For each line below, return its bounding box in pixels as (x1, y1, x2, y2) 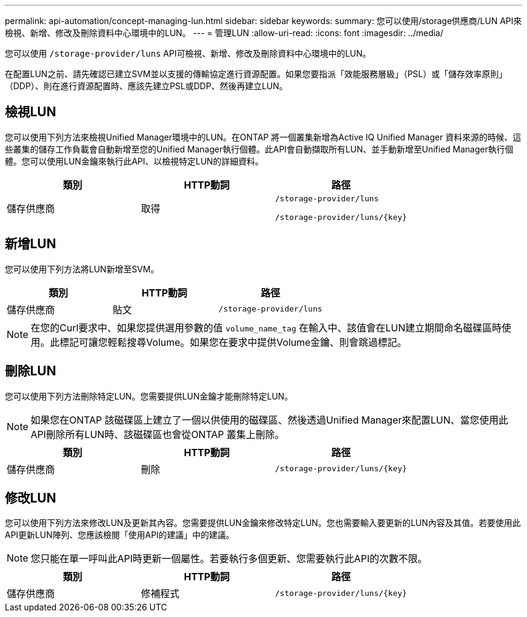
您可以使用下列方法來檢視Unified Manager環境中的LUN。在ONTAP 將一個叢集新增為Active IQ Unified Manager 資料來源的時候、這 (5, 131, 522, 142)
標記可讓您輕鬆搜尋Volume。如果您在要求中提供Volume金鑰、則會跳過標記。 (60, 336, 407, 348)
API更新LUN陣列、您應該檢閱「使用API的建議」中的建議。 (5, 530, 235, 540)
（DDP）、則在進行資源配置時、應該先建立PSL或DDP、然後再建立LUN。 (5, 81, 288, 91)
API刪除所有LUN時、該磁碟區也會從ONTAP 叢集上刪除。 (31, 428, 285, 440)
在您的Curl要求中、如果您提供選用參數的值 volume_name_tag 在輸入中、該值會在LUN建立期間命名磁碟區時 (31, 321, 502, 334)
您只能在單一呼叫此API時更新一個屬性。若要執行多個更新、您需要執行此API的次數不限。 (31, 553, 428, 565)
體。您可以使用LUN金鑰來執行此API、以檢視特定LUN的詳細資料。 (5, 155, 264, 166)
